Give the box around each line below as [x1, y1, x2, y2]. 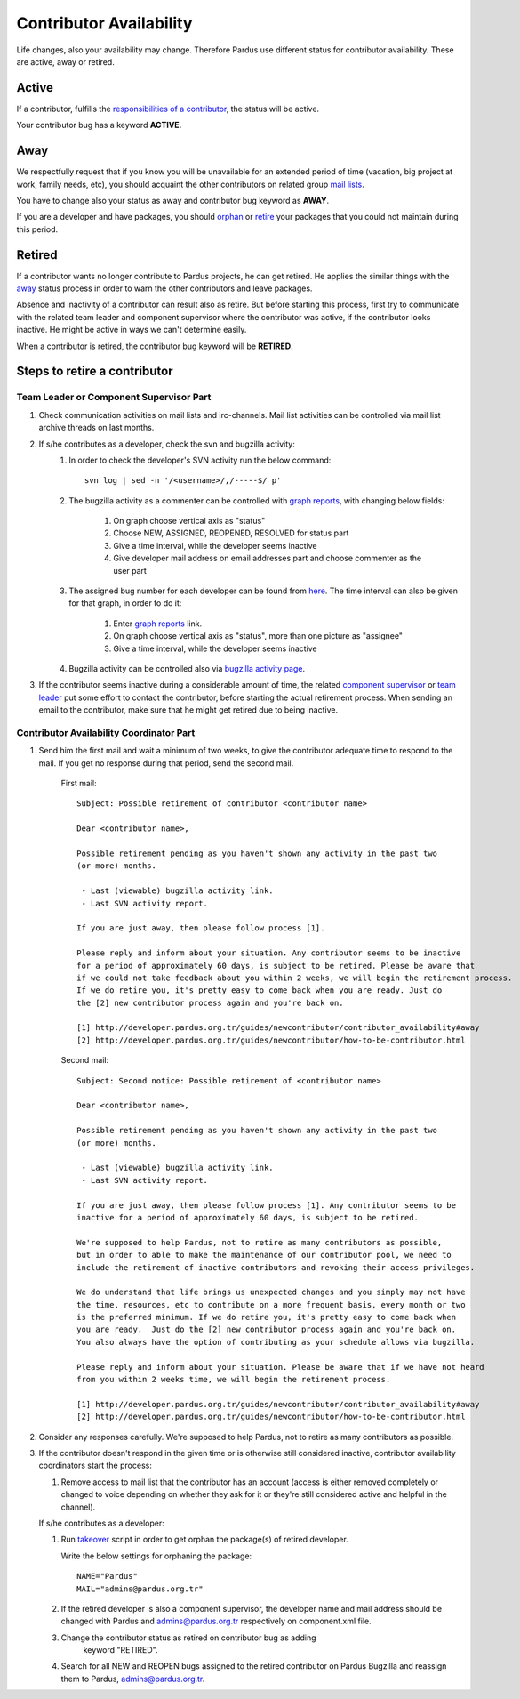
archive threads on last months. [38, 423, 155, 433]
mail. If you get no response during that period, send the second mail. [38, 757, 294, 769]
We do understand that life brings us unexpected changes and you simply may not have [76, 1287, 466, 1298]
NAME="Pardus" [76, 1571, 138, 1582]
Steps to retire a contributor [16, 364, 173, 379]
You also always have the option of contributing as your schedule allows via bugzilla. [76, 1337, 476, 1347]
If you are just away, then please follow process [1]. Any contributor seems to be [76, 1200, 457, 1210]
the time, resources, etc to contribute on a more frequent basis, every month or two [76, 1300, 466, 1309]
